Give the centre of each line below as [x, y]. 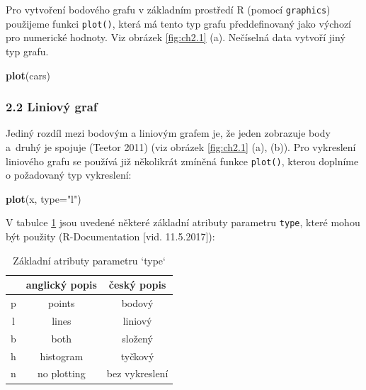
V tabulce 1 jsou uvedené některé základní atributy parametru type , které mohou [183, 222]
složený [137, 338]
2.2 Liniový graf [52, 107]
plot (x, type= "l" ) [44, 198]
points [62, 303]
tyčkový [137, 356]
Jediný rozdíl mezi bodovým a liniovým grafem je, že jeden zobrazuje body [168, 133]
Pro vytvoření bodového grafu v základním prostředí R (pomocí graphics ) [168, 9]
